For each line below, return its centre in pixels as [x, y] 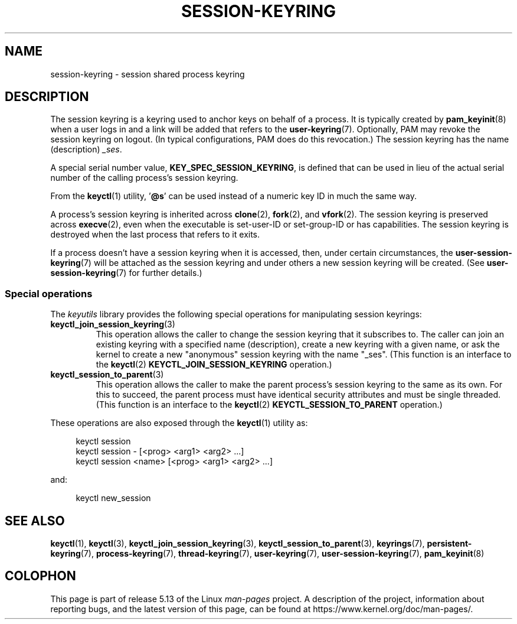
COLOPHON [40, 576]
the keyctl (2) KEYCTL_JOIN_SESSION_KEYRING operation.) [214, 365]
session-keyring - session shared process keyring [148, 74]
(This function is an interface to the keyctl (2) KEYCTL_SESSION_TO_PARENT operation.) [269, 405]
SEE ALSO [35, 521]
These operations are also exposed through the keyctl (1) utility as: [179, 423]
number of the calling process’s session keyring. [144, 178]
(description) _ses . [86, 149]
